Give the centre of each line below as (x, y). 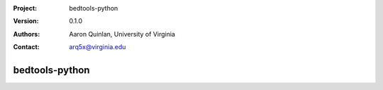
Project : (25, 8)
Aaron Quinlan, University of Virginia (122, 34)
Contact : (27, 47)
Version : (26, 21)
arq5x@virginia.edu (98, 47)
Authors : (27, 34)
